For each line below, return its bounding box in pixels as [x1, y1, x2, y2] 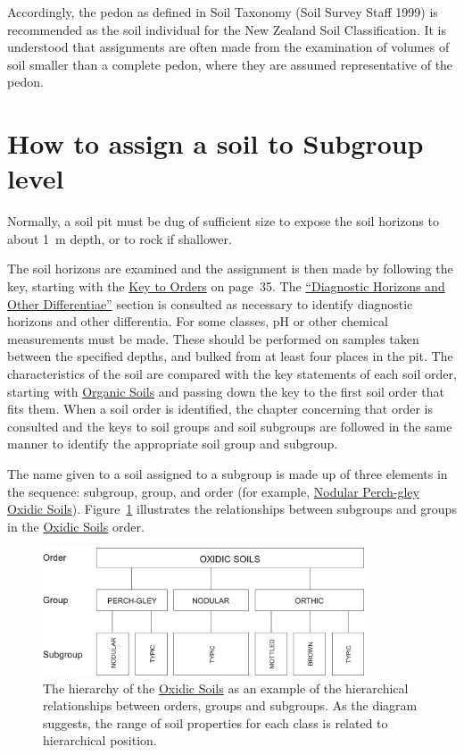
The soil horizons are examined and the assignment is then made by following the [7, 259, 453, 278]
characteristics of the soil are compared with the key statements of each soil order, [7, 365, 457, 383]
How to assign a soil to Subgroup [7, 125, 424, 162]
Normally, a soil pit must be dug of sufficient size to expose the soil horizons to [7, 212, 439, 231]
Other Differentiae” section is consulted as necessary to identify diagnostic [7, 294, 413, 313]
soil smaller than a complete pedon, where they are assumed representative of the [7, 55, 453, 73]
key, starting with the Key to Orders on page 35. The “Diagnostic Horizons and [7, 277, 445, 296]
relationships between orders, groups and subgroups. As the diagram [43, 696, 418, 715]
